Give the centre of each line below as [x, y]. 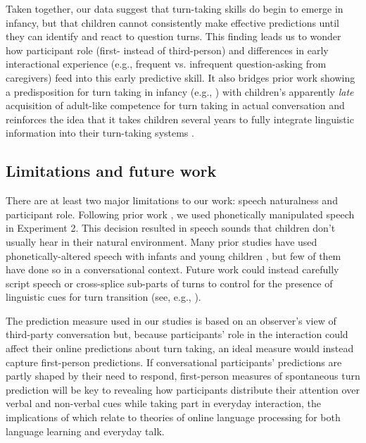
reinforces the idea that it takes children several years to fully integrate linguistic [180, 119]
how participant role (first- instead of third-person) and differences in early [167, 50]
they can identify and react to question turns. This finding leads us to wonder [173, 36]
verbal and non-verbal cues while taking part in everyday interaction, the [163, 403]
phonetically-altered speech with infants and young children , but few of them [173, 255]
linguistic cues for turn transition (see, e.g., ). [103, 297]
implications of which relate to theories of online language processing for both [173, 417]
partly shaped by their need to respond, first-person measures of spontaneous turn [183, 376]
